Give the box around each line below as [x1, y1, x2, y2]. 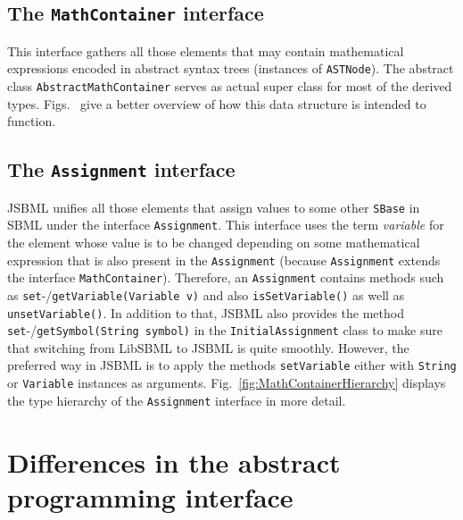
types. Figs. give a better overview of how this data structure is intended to [7, 94, 426, 113]
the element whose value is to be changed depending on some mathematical [7, 232, 420, 251]
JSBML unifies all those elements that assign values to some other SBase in [7, 197, 420, 216]
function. [7, 112, 56, 130]
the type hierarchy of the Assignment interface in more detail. [7, 390, 346, 409]
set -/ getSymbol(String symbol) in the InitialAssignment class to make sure [7, 321, 442, 340]
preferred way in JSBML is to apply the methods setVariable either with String [7, 356, 457, 374]
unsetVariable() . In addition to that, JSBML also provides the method [7, 303, 404, 322]
